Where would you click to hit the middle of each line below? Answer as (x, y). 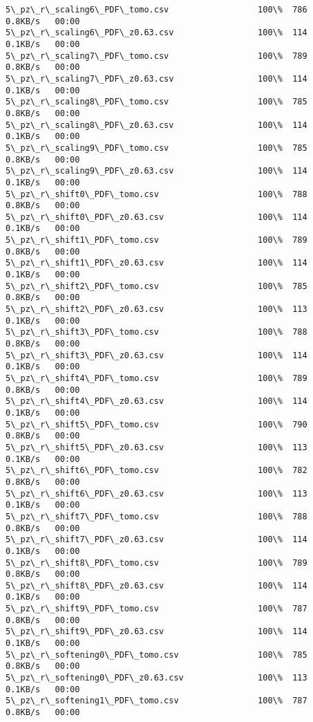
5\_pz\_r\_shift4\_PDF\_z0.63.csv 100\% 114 (156, 401)
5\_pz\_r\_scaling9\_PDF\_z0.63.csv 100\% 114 (156, 171)
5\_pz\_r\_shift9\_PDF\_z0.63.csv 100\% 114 (156, 632)
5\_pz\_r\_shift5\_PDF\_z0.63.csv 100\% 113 (156, 447)
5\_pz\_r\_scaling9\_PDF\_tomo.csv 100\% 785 (156, 148)
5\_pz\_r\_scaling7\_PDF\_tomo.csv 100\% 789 (156, 56)
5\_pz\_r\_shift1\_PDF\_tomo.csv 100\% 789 (156, 240)
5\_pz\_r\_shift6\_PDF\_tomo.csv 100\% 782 (156, 471)
